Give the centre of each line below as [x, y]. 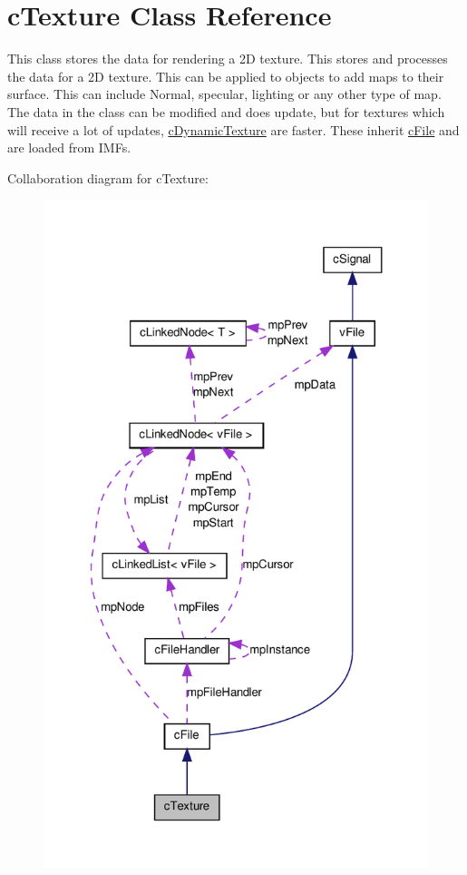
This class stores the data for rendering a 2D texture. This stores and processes [228, 59]
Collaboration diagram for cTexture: [108, 177]
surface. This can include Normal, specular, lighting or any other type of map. [224, 94]
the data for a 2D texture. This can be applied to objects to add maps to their [226, 76]
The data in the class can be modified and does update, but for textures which [226, 111]
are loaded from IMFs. [69, 147]
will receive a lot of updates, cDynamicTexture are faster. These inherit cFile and [233, 129]
